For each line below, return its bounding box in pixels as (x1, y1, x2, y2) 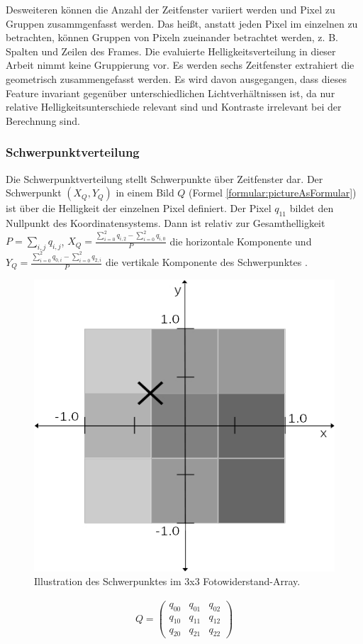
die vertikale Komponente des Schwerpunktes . (105, 255, 308, 269)
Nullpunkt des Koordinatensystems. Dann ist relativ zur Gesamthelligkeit (6, 215, 325, 230)
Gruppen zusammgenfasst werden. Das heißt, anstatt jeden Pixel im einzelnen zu (6, 16, 358, 30)
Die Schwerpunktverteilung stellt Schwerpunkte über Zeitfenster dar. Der (6, 171, 323, 186)
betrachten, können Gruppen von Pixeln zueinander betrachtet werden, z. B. (6, 30, 338, 45)
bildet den (289, 201, 334, 216)
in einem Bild (116, 185, 174, 200)
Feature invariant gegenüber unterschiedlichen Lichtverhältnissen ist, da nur (6, 85, 335, 100)
